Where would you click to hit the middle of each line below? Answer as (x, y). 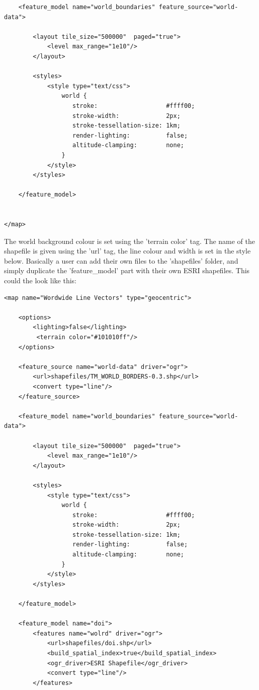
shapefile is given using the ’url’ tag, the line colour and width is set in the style (127, 251)
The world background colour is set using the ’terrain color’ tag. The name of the (130, 241)
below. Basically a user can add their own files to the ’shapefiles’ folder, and (121, 260)
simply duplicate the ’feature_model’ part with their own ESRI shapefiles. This (127, 270)
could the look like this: (40, 280)
